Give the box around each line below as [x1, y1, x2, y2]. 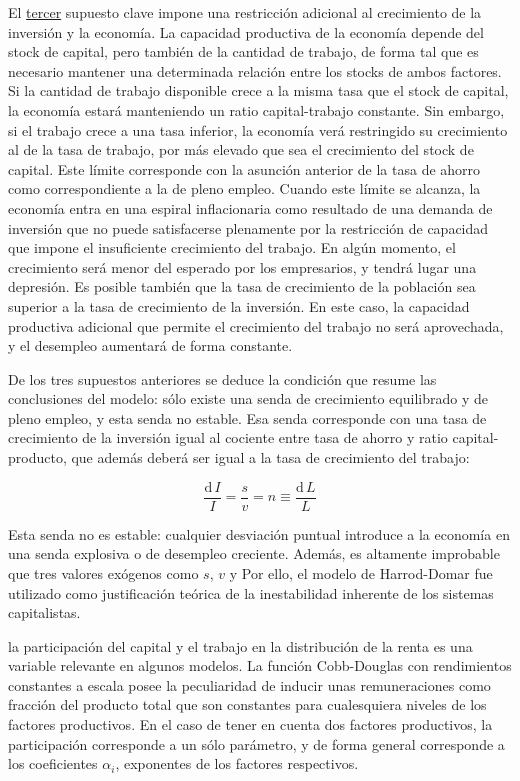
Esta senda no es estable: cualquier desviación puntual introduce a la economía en [8, 523, 510, 544]
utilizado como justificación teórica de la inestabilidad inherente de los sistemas [8, 582, 494, 603]
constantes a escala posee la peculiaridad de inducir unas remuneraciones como [8, 674, 491, 695]
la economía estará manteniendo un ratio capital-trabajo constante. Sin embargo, [8, 99, 505, 120]
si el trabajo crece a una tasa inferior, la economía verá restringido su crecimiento [8, 119, 508, 140]
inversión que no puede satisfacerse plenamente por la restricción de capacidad [8, 217, 489, 238]
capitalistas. [8, 602, 81, 623]
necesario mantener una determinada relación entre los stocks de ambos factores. [8, 60, 502, 81]
